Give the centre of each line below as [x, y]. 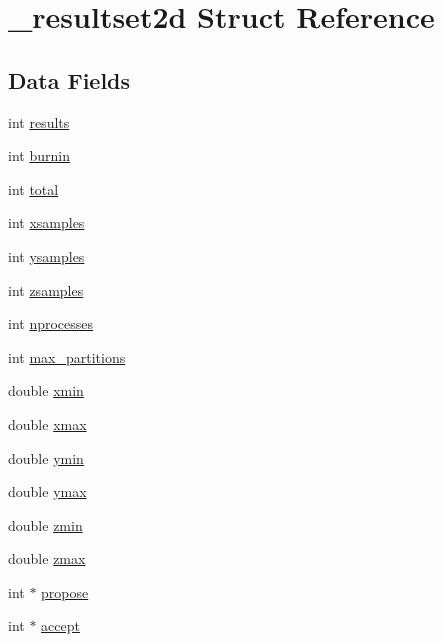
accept [60, 625]
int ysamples [46, 255]
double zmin [45, 524]
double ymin [46, 457]
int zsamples [46, 289]
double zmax [47, 558]
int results [39, 121]
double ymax [47, 491]
